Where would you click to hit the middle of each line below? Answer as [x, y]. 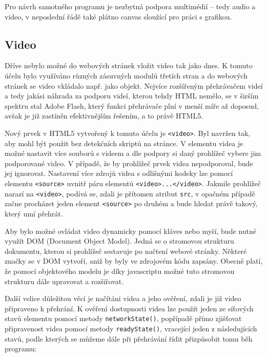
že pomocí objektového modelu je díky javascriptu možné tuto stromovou [120, 271]
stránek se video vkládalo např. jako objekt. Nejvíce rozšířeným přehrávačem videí [134, 85]
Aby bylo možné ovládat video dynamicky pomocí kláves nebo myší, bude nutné [130, 231]
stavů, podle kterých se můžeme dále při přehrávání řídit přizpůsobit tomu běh [129, 338]
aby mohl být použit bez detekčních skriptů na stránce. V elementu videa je [124, 143]
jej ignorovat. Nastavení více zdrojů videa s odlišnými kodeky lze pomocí [119, 173]
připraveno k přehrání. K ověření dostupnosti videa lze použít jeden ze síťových [129, 308]
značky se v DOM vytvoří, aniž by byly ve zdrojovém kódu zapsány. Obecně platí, [134, 261]
